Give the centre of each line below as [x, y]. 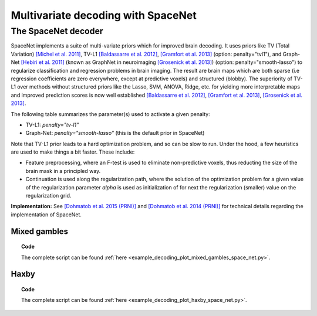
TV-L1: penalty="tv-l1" [52, 125]
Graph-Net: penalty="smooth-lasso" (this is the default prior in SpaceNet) [115, 133]
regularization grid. [48, 196]
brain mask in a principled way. [63, 171]
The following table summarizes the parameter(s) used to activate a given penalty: [111, 114]
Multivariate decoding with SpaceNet [104, 15]
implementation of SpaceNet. [46, 215]
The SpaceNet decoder [57, 31]
